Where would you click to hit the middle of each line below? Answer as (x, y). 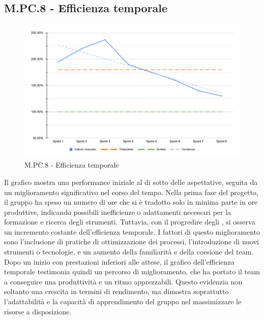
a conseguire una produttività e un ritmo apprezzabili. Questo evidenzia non (123, 281)
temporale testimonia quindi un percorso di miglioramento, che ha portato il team (132, 271)
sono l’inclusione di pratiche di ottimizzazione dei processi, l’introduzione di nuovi (131, 242)
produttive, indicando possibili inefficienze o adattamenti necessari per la (118, 212)
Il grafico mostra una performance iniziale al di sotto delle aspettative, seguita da (131, 182)
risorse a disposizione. (38, 311)
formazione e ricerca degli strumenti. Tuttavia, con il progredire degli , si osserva (130, 222)
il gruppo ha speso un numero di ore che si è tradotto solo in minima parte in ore (131, 202)
